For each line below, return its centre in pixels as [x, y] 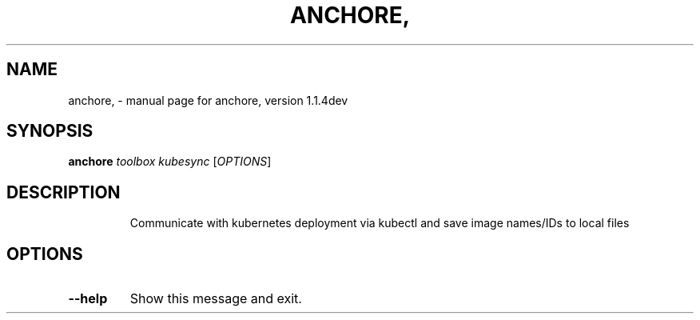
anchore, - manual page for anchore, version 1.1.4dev [208, 100]
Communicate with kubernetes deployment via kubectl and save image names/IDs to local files [380, 223]
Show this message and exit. [216, 299]
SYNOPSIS [50, 131]
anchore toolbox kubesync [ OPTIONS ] [170, 162]
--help [88, 299]
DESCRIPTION [64, 192]
